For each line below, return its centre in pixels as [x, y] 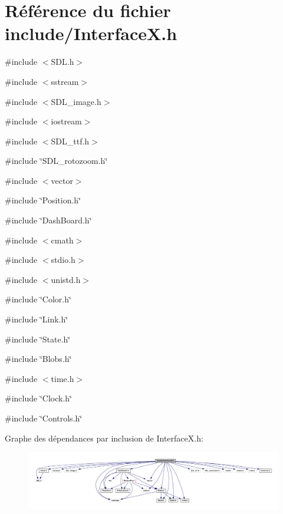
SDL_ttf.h [70, 141]
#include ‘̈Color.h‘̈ [38, 299]
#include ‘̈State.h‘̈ [38, 339]
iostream [66, 121]
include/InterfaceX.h [91, 33]
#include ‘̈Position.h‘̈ [43, 200]
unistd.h [66, 279]
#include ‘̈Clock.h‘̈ [38, 398]
